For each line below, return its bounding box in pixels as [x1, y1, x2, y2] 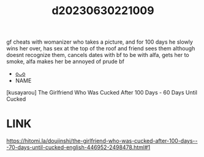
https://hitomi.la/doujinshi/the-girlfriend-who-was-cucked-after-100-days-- [6, 137, 198, 145]
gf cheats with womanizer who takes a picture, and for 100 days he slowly [6, 38, 193, 46]
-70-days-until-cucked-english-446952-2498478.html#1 [6, 144, 151, 151]
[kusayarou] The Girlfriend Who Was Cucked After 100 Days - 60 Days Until [6, 89, 198, 96]
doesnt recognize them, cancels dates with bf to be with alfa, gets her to [6, 52, 190, 59]
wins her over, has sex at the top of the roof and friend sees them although [6, 45, 195, 52]
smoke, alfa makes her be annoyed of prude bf [6, 58, 124, 65]
